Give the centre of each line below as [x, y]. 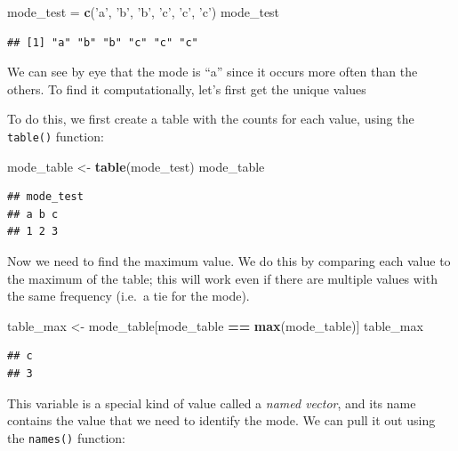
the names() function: [66, 437]
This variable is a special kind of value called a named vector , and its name [212, 403]
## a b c [33, 214]
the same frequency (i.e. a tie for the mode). [129, 296]
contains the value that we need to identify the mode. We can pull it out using [221, 420]
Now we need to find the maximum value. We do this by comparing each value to [229, 261]
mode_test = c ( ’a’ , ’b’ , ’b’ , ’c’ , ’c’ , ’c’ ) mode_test [144, 12]
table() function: [56, 136]
